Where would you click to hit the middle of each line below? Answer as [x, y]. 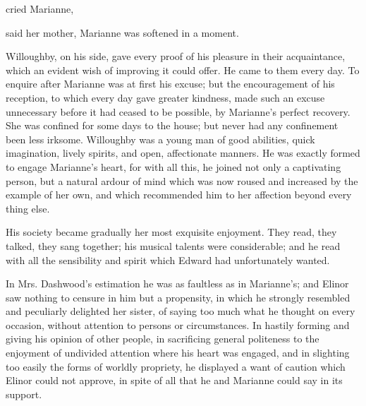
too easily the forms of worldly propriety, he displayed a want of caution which [176, 366]
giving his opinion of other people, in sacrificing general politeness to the [163, 339]
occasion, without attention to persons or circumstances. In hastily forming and [178, 324]
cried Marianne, [40, 8]
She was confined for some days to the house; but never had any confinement [172, 125]
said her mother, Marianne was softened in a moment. [122, 32]
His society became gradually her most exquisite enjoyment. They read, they [171, 232]
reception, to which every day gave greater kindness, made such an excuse [165, 97]
